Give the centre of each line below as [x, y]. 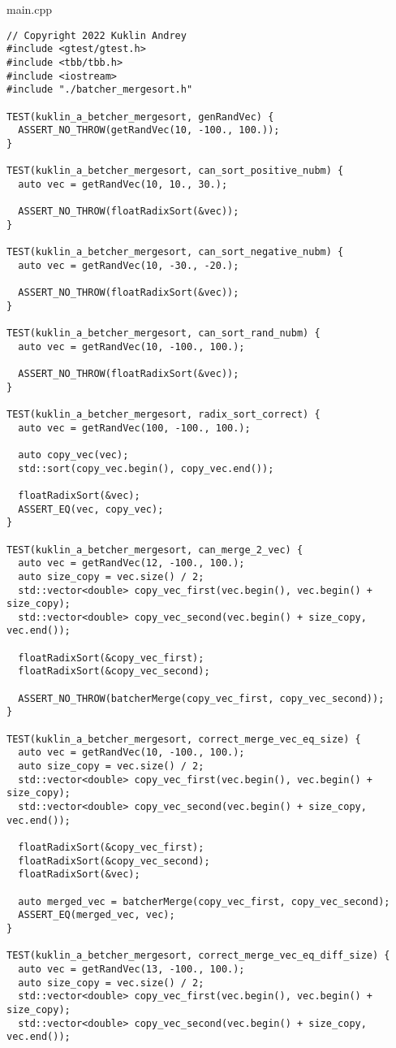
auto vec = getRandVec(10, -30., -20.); [129, 265]
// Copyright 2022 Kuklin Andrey [97, 35]
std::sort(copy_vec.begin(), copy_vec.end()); [146, 468]
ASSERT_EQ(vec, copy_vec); [91, 509]
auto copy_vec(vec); [73, 455]
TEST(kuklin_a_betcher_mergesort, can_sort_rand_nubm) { [164, 333]
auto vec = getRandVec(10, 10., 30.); [123, 184]
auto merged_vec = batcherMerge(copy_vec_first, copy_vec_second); [204, 901]
